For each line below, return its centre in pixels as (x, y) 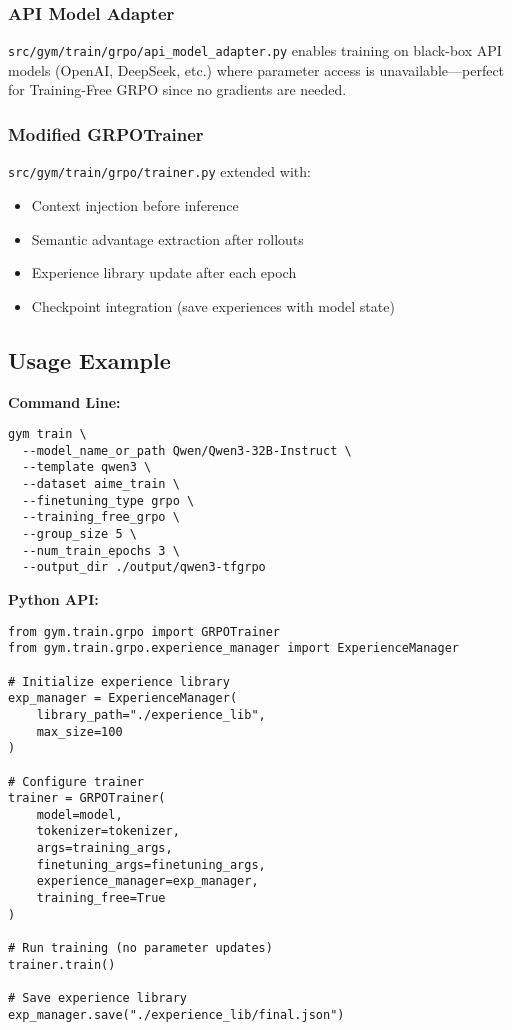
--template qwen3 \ (87, 467)
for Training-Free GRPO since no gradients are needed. (177, 89)
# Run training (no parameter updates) (140, 948)
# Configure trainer (76, 781)
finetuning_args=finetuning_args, (151, 864)
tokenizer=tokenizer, (108, 831)
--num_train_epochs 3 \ (101, 550)
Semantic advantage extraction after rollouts (167, 238)
